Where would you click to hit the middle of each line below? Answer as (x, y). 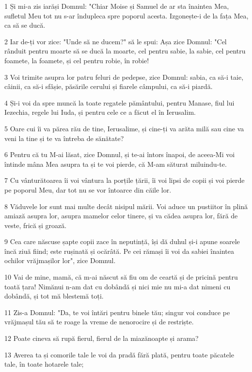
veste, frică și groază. (36, 225)
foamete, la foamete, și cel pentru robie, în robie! (77, 60)
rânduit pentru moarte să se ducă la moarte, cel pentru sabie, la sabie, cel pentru (125, 51)
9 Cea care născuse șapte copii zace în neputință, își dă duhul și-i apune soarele (122, 241)
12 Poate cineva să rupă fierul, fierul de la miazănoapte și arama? (102, 338)
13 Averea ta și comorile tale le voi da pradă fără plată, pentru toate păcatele (119, 354)
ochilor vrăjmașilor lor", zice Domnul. (60, 260)
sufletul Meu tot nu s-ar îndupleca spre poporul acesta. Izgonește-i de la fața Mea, (126, 15)
